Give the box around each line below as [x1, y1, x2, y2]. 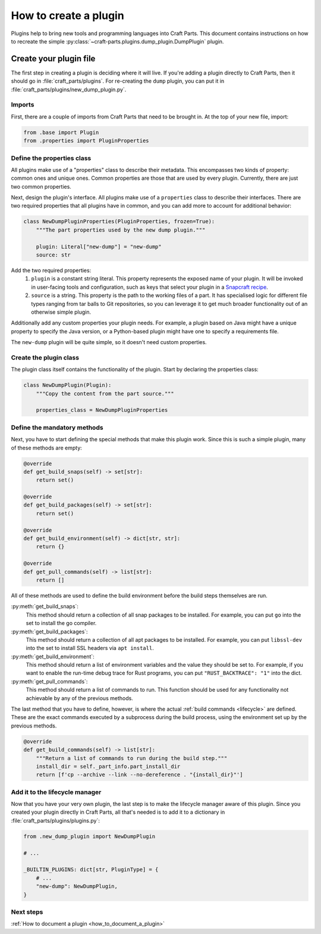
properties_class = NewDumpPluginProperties [36, 407, 168, 414]
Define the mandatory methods [11, 423, 103, 432]
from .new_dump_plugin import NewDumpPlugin [23, 833, 156, 839]
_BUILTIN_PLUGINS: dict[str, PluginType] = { [23, 866, 159, 873]
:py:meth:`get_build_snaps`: [11, 603, 78, 610]
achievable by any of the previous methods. [26, 694, 133, 702]
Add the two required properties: [11, 267, 92, 274]
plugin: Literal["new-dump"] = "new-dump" [36, 243, 162, 250]
